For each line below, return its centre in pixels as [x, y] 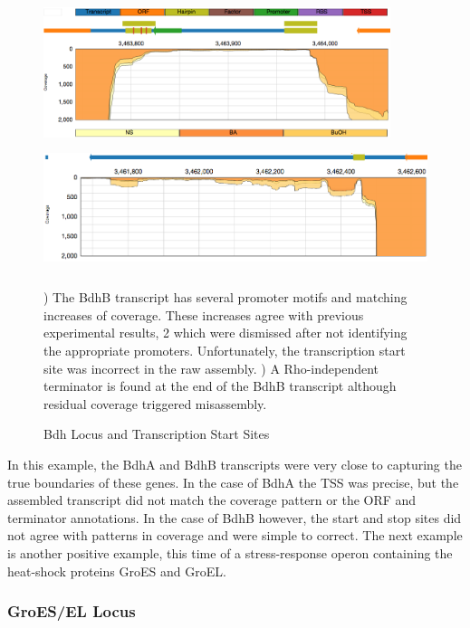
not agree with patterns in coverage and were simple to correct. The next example [235, 535]
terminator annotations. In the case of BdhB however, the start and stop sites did [235, 517]
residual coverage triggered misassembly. [155, 403]
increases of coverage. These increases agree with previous [204, 314]
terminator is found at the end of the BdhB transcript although [220, 386]
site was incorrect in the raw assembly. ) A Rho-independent [211, 368]
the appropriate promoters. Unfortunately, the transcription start [225, 350]
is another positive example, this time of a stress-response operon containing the [230, 552]
